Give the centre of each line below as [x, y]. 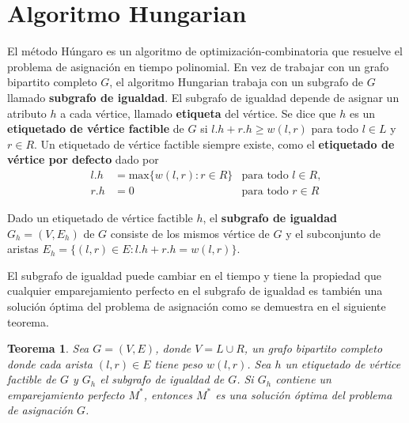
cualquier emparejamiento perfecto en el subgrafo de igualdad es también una [195, 291]
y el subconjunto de [333, 233]
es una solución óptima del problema [304, 394]
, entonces [168, 394]
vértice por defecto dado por [83, 159]
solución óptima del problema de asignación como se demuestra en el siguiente [197, 306]
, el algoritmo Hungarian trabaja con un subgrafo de [237, 82]
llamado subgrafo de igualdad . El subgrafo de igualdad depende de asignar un [203, 97]
